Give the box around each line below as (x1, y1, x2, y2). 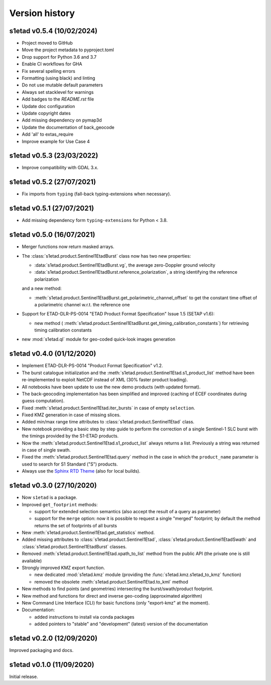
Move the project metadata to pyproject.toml (22, 47, 114, 53)
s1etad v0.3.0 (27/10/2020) (9, 481, 97, 490)
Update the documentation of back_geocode (22, 124, 115, 130)
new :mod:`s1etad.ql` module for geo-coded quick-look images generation (22, 336, 176, 342)
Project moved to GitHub (22, 40, 73, 46)
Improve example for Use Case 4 (22, 138, 90, 144)
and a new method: (22, 285, 62, 291)
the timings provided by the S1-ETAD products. (22, 433, 119, 439)
